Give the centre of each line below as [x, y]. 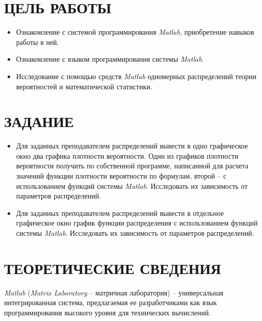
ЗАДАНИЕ [39, 121]
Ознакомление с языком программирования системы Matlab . [110, 59]
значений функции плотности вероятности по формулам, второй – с [121, 176]
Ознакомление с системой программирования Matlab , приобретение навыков [135, 32]
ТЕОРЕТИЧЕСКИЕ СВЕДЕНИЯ [113, 268]
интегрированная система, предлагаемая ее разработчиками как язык [111, 302]
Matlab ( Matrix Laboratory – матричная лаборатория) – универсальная [114, 292]
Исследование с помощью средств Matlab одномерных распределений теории [136, 76]
